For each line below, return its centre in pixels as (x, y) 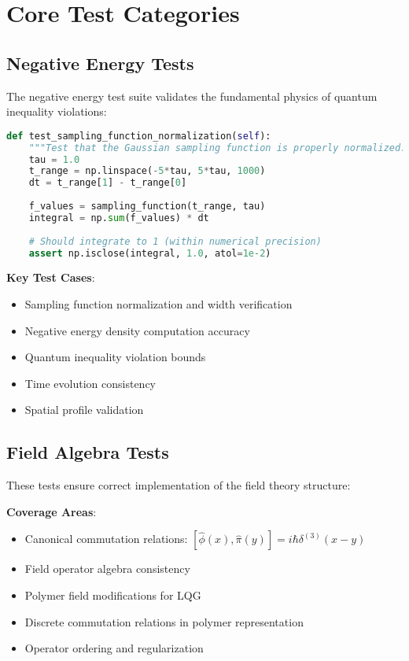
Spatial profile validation (84, 410)
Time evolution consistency (90, 383)
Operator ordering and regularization (114, 648)
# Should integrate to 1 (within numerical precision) (175, 241)
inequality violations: (57, 111)
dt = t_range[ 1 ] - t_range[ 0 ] (108, 183)
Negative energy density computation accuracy (137, 330)
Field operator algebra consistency (107, 569)
